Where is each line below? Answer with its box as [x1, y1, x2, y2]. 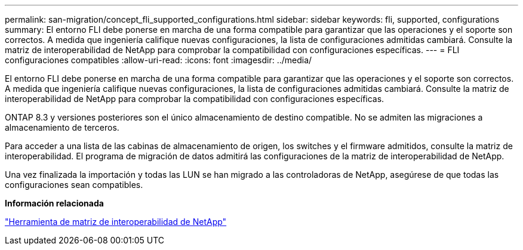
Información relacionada [5, 198, 104, 208]
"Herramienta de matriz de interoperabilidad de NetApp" [5, 217, 227, 227]
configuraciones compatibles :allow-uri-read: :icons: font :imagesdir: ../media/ [5, 55, 312, 65]
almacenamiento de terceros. [5, 122, 119, 132]
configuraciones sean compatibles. [5, 180, 143, 190]
